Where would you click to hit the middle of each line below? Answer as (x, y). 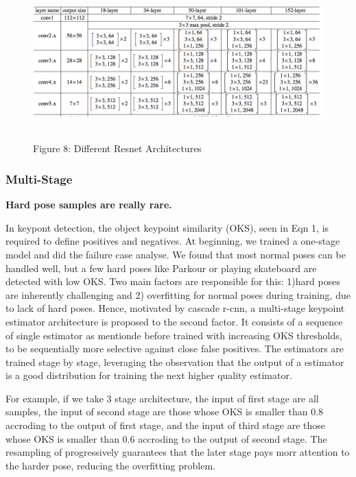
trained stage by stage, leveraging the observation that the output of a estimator (175, 362)
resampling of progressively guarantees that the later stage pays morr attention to (178, 452)
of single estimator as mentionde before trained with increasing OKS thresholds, (174, 335)
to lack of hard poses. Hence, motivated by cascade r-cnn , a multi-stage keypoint (175, 308)
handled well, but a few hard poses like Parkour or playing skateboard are (161, 268)
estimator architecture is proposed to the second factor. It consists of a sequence (174, 321)
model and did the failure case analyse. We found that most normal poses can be (176, 254)
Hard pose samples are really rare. (89, 205)
